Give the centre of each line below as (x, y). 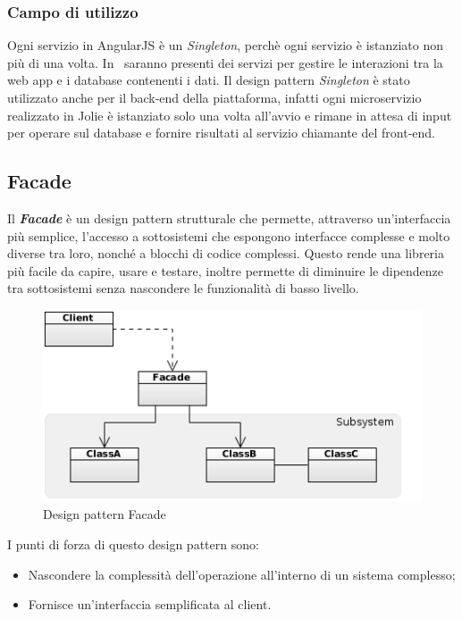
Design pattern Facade (105, 514)
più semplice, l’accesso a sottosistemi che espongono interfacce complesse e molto (229, 235)
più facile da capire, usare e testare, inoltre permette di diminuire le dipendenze (226, 270)
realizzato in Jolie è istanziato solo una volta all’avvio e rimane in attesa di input (230, 115)
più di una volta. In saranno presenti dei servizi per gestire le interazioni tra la (225, 62)
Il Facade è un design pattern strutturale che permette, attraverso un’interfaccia (229, 217)
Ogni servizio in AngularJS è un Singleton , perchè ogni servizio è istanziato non (226, 45)
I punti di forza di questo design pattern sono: (133, 544)
